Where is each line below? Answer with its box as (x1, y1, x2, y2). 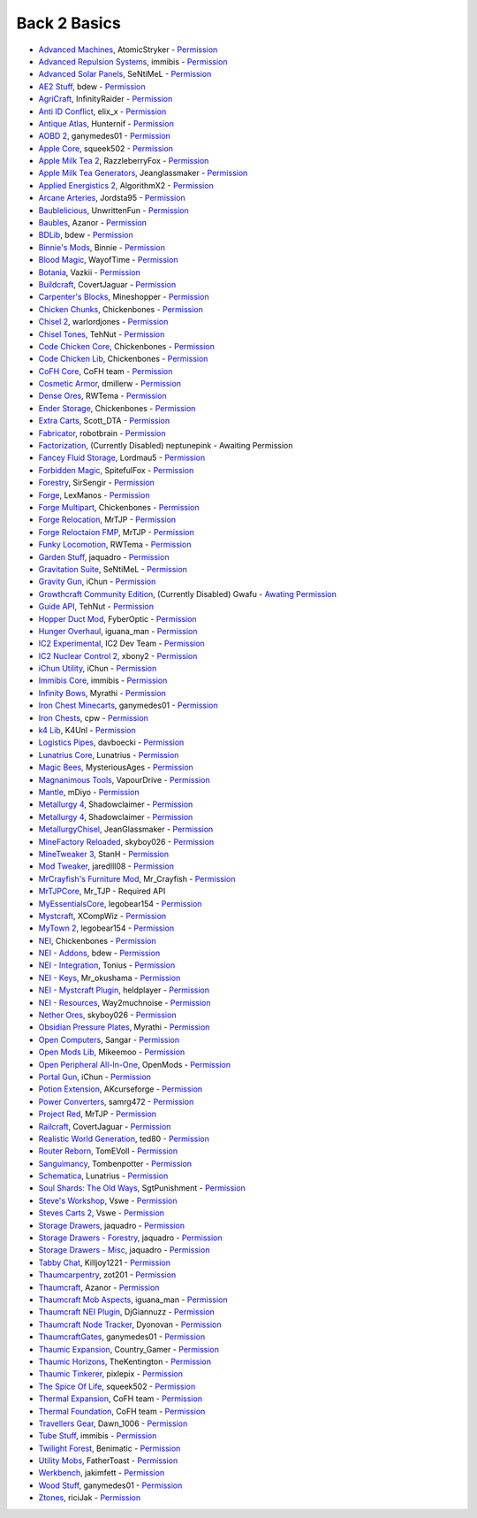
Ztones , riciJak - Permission (38, 1492, 141, 1503)
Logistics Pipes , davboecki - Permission (38, 737, 185, 747)
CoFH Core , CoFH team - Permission (38, 365, 173, 376)
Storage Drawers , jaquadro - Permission (38, 1220, 185, 1230)
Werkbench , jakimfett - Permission (38, 1468, 165, 1478)
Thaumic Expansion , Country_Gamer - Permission (38, 1344, 220, 1354)
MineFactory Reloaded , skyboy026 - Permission (38, 836, 215, 847)
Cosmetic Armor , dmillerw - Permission (38, 379, 181, 389)
